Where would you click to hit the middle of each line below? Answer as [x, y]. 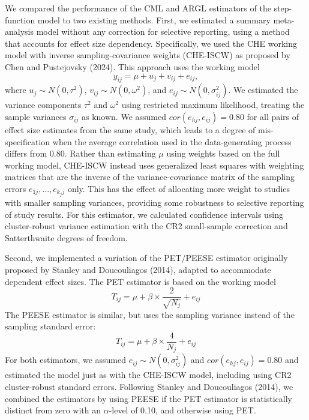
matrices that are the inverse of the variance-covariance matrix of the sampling [150, 177]
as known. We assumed [124, 116]
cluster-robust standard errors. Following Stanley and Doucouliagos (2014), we [149, 386]
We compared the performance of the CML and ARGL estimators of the [138, 8]
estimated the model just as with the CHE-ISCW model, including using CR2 [148, 375]
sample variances [36, 116]
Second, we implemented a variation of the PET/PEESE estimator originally [146, 258]
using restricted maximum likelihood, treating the [213, 105]
